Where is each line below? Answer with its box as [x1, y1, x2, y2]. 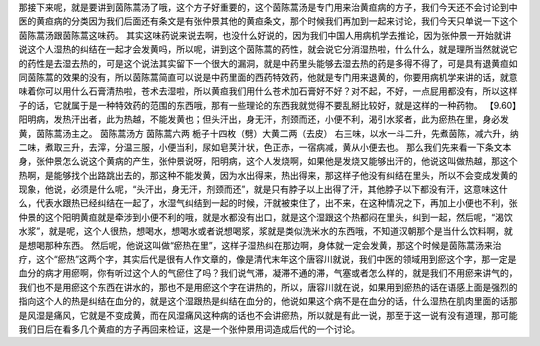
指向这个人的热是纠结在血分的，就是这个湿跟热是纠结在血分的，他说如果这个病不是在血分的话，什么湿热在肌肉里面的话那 [18, 295, 518, 307]
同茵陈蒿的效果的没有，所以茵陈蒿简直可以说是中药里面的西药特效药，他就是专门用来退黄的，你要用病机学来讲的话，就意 [18, 71, 518, 83]
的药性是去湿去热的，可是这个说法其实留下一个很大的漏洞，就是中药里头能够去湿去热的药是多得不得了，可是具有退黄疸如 [18, 57, 518, 69]
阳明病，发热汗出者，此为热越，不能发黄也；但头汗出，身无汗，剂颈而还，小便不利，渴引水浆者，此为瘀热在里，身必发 [18, 113, 509, 125]
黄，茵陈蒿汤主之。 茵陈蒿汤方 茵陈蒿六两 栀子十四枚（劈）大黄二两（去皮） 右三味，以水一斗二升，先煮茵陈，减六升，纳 [18, 127, 519, 139]
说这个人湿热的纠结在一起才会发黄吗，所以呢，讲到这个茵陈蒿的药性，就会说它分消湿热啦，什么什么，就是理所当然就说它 [18, 43, 518, 55]
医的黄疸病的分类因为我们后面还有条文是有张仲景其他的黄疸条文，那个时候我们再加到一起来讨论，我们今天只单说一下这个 [18, 15, 518, 27]
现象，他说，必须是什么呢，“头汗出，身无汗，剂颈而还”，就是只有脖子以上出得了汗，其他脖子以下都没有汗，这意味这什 [18, 183, 509, 195]
